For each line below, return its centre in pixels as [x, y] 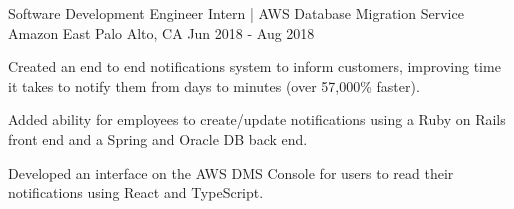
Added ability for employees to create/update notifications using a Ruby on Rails [257, 119]
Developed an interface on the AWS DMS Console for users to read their [231, 172]
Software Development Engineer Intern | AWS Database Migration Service [236, 13]
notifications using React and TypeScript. [136, 192]
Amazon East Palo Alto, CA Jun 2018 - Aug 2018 [161, 32]
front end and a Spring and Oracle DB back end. [158, 138]
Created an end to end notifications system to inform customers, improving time [254, 66]
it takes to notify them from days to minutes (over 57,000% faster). [214, 85]
